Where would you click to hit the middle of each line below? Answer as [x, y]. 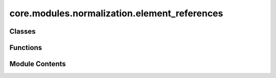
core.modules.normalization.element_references [116, 13]
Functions [26, 48]
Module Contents [38, 64]
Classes [22, 31]
